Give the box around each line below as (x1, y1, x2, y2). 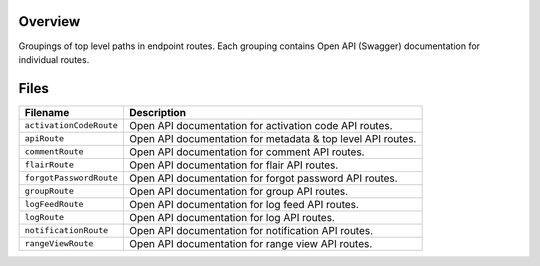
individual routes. (18, 53, 90, 65)
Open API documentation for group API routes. (128, 184, 349, 198)
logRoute (24, 212, 65, 223)
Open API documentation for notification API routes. (128, 223, 374, 237)
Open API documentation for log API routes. (128, 210, 335, 224)
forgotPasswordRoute (24, 173, 119, 184)
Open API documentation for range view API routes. (128, 236, 373, 250)
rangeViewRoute (24, 238, 94, 249)
